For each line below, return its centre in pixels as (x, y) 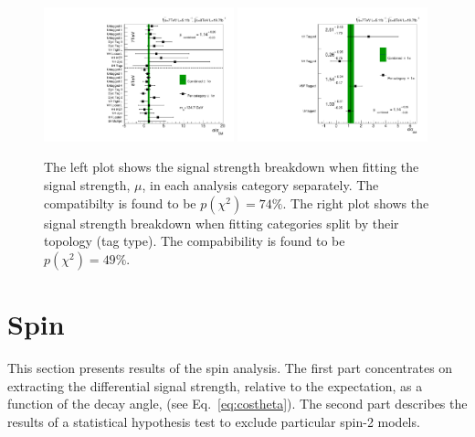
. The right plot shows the (356, 203)
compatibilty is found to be (120, 203)
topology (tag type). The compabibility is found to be (195, 241)
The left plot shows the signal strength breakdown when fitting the (232, 167)
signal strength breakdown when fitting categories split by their (222, 223)
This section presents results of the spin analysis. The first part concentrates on (230, 367)
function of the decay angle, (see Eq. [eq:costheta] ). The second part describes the (237, 404)
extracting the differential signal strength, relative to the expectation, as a (215, 385)
